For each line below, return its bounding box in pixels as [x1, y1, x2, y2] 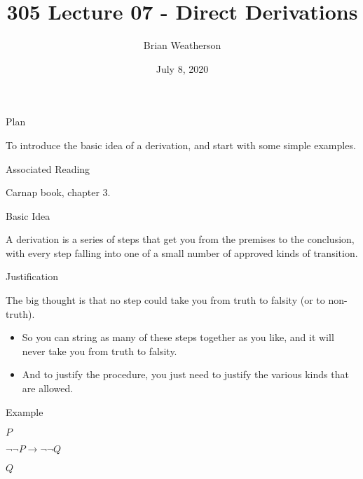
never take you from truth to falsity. [22, 343, 177, 358]
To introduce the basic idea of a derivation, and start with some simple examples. [6, 137, 356, 152]
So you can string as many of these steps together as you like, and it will [22, 330, 334, 345]
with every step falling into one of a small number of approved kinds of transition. [6, 245, 358, 260]
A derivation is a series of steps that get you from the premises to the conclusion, [6, 232, 355, 247]
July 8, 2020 [156, 61, 209, 76]
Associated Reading [6, 161, 90, 176]
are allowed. [22, 381, 74, 396]
